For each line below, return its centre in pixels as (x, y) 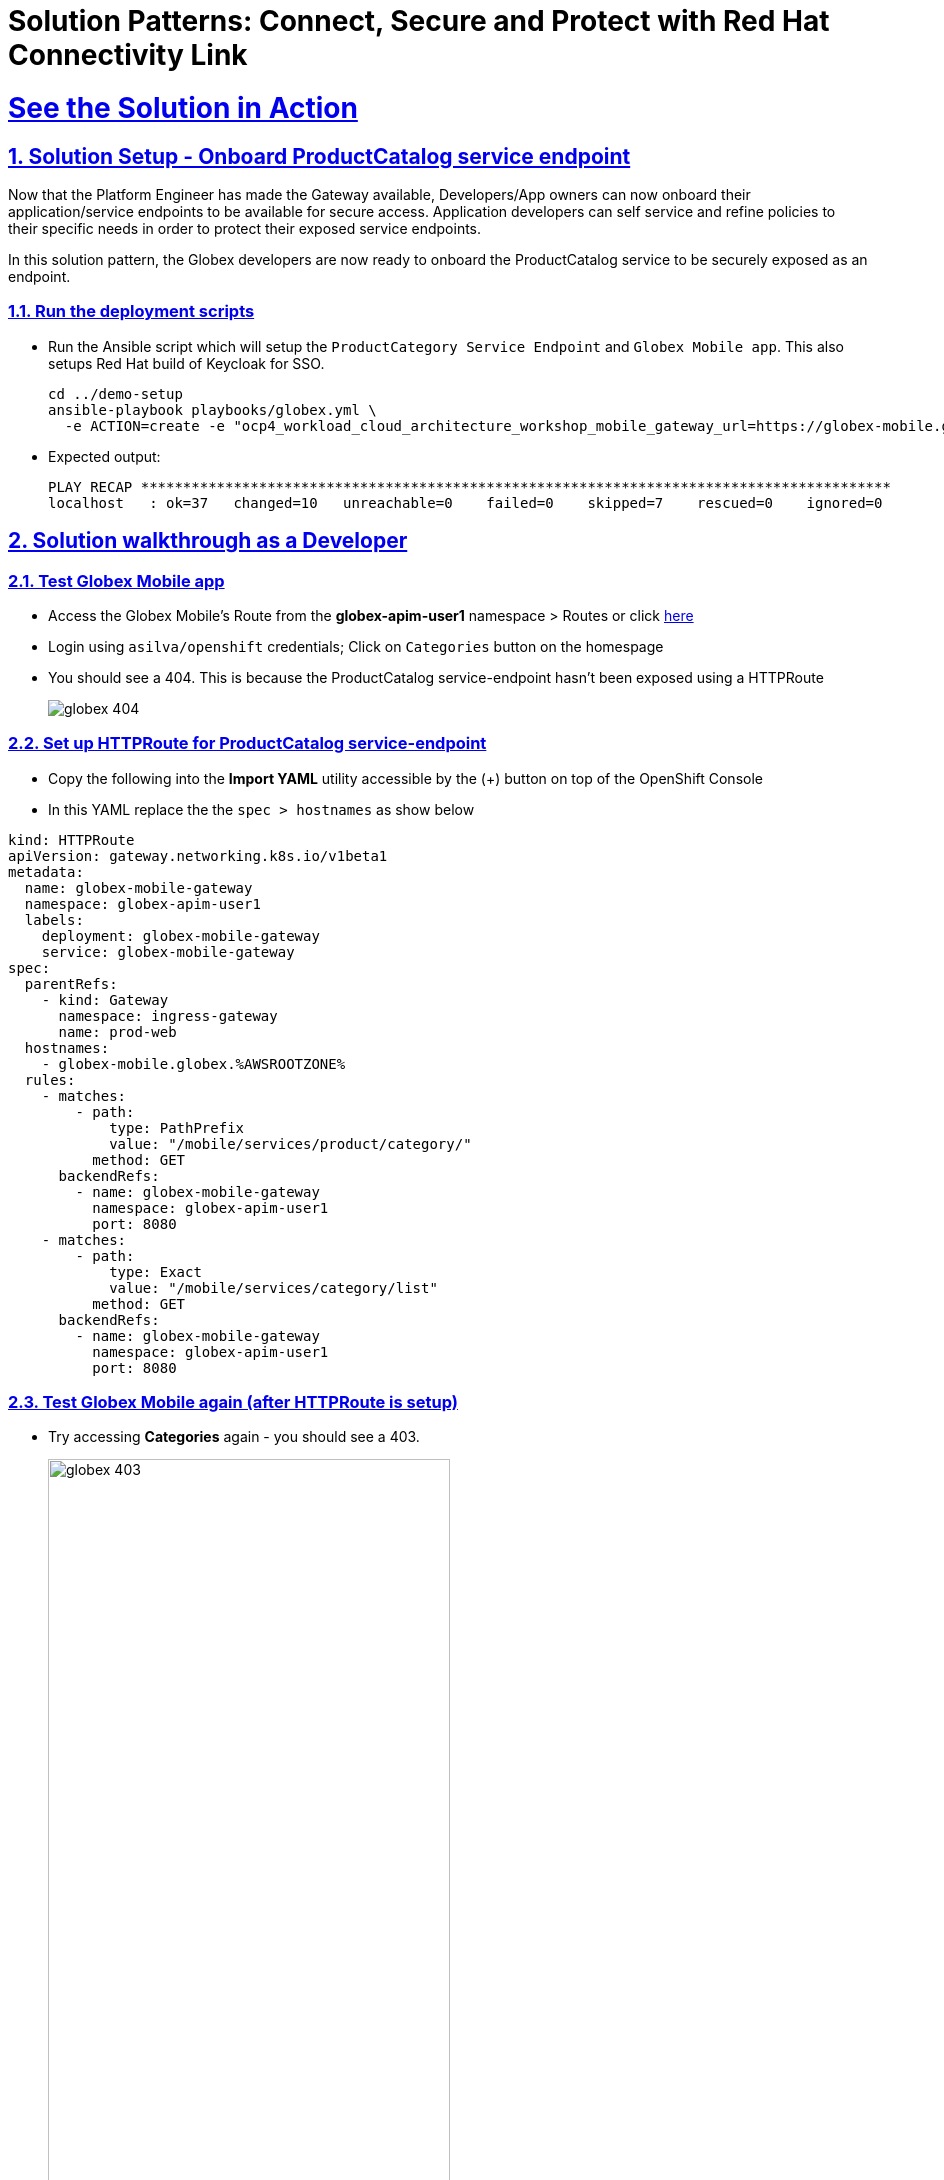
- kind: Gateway (105, 999)
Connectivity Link (128, 55)
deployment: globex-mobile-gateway (180, 935)
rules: (50, 1079)
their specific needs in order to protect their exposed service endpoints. (245, 228)
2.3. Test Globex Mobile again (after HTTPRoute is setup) (233, 1402)
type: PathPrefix (177, 1127)
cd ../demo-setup (115, 393)
